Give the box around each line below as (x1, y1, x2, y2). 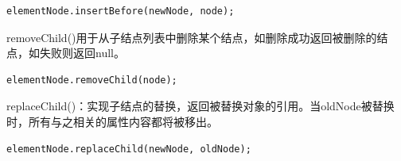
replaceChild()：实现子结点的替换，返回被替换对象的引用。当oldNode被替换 (6, 98, 395, 114)
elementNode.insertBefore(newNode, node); (6, 6, 235, 17)
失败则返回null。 (39, 44, 125, 61)
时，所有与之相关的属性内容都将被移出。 (6, 113, 218, 129)
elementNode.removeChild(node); (6, 74, 177, 86)
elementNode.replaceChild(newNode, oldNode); (6, 143, 251, 155)
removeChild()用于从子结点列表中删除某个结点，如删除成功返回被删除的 (6, 29, 377, 45)
